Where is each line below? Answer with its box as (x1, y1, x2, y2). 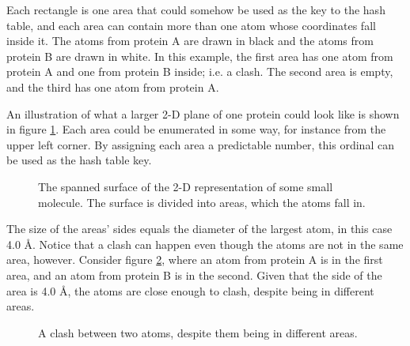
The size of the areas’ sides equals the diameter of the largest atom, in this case (6, 220, 393, 237)
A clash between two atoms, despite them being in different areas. (38, 324, 358, 340)
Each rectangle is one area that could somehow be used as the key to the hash (6, 2, 385, 17)
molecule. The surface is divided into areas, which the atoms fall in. (38, 194, 366, 210)
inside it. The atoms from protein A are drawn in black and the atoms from (6, 32, 374, 49)
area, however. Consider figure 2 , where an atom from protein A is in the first (6, 251, 383, 268)
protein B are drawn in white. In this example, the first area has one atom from (6, 47, 393, 64)
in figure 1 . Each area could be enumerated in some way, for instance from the (6, 121, 386, 137)
